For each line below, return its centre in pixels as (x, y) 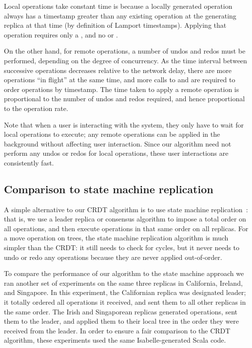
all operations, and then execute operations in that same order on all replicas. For (126, 228)
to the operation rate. (36, 108)
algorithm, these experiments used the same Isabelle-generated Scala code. (115, 340)
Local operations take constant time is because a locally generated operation (118, 6)
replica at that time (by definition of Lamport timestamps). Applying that (115, 25)
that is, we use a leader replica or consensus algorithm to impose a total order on (125, 219)
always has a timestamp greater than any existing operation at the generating (120, 15)
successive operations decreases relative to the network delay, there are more (118, 70)
